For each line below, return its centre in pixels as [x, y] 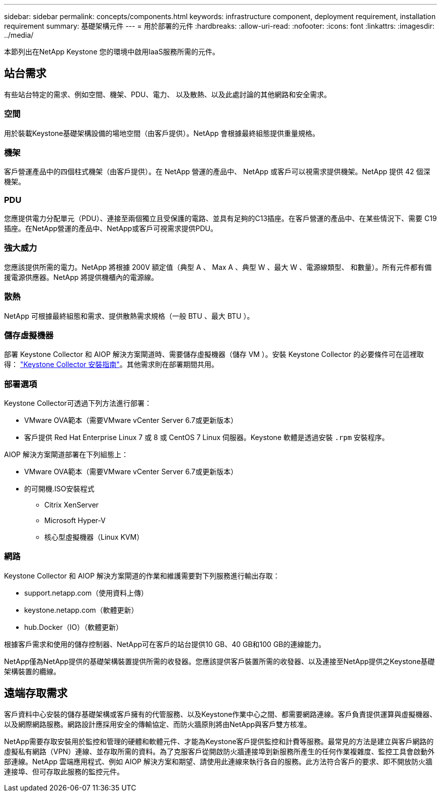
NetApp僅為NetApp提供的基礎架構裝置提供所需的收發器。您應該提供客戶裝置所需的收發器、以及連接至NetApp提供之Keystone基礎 [219, 661]
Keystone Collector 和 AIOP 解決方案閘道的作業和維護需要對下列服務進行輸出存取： [142, 575]
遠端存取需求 [36, 693]
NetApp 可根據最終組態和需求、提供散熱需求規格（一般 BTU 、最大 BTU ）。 [129, 316]
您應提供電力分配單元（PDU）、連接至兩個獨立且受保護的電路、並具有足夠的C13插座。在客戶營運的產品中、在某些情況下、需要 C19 [220, 219]
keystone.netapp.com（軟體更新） [81, 610]
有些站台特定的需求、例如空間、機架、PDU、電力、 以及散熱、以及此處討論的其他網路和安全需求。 [168, 94]
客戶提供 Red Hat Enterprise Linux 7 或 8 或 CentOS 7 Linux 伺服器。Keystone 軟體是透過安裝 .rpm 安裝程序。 [207, 438]
